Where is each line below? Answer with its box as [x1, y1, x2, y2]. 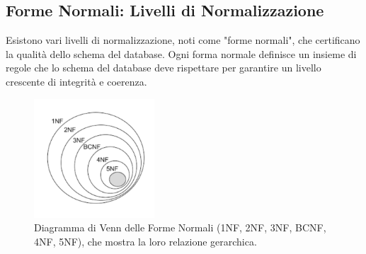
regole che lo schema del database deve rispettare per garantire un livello [6, 60, 321, 75]
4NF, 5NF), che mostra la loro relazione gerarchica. [34, 233, 257, 248]
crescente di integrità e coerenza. [6, 74, 147, 88]
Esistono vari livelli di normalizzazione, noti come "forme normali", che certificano [6, 33, 360, 47]
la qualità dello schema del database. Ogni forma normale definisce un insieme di [6, 46, 357, 61]
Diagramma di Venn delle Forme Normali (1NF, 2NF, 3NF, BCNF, [34, 220, 326, 235]
